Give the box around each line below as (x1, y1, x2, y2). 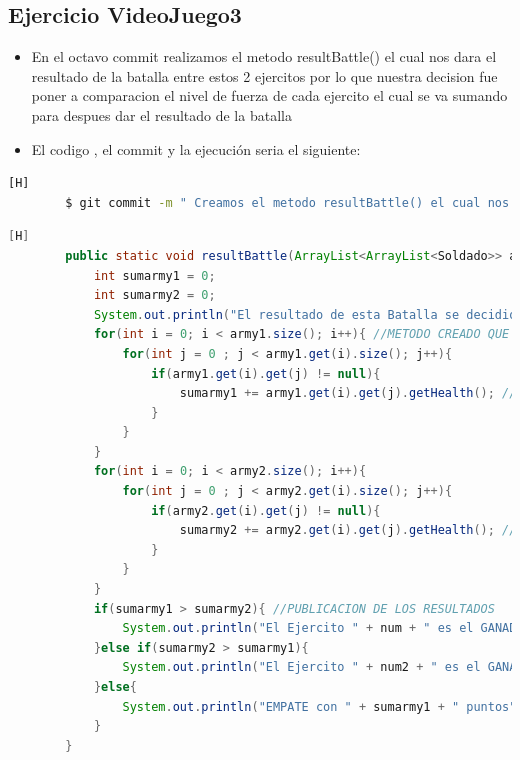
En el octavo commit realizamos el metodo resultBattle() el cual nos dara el (31, 46, 497, 67)
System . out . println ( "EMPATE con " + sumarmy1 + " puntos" (122, 699, 517, 714)
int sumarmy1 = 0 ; (93, 268, 216, 283)
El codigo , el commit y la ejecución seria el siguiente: (31, 138, 361, 159)
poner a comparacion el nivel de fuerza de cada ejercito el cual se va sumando (31, 85, 508, 106)
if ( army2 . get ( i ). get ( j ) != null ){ (151, 503, 381, 518)
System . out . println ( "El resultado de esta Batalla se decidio (93, 307, 517, 322)
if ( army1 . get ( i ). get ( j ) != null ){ (151, 366, 381, 381)
